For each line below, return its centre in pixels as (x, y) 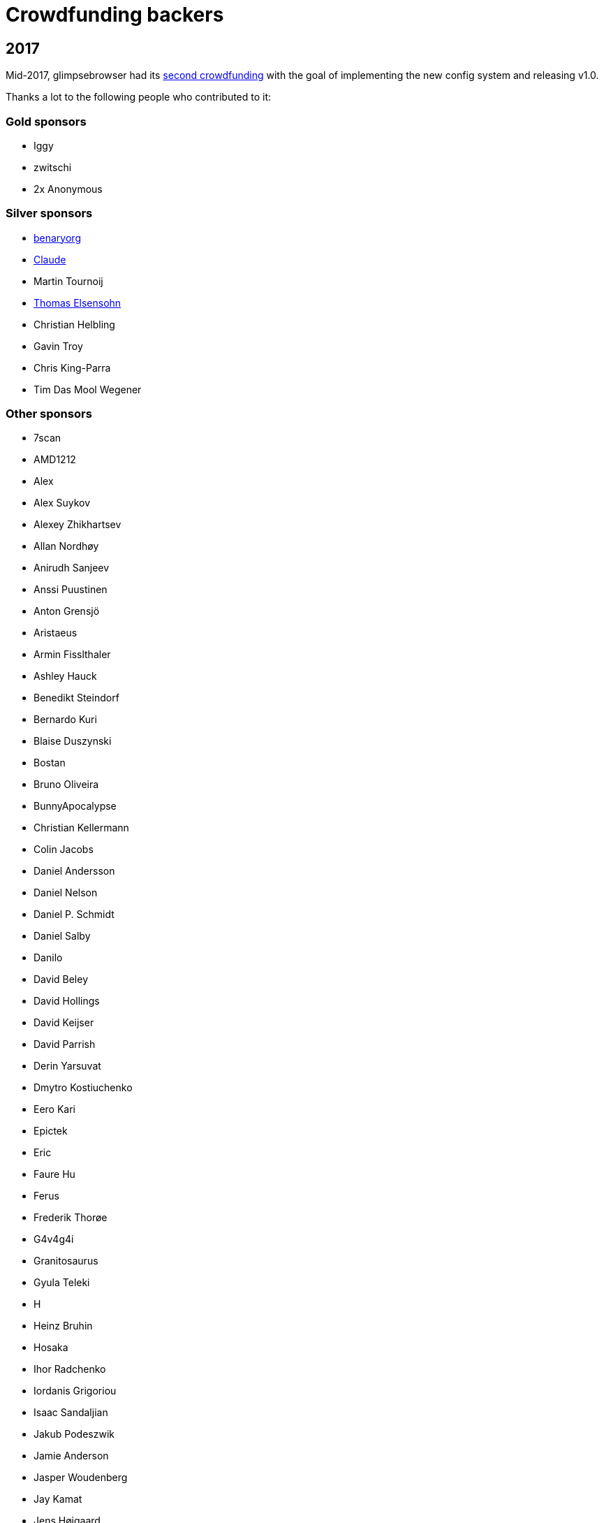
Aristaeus (56, 633)
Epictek (51, 1131)
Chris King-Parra (72, 367)
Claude (50, 259)
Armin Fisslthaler (72, 655)
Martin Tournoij (68, 281)
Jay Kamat (58, 1499)
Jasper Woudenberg (81, 1478)
